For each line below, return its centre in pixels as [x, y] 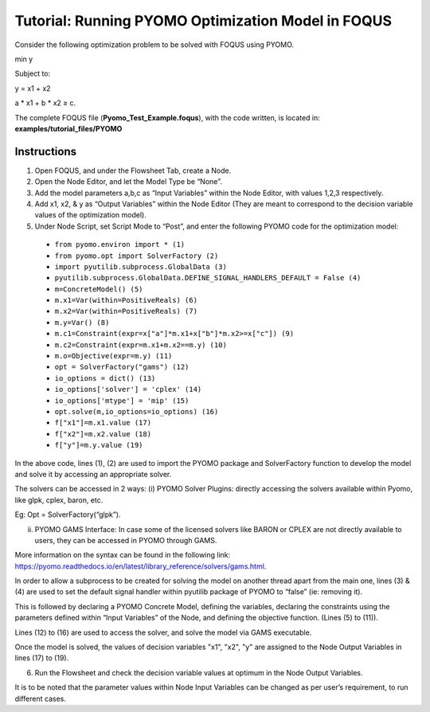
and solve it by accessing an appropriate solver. [93, 474]
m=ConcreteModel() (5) [99, 289]
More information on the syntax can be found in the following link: [123, 555]
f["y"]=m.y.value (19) [99, 445]
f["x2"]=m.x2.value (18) [103, 434]
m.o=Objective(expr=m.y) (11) [113, 356]
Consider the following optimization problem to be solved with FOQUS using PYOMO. [154, 45]
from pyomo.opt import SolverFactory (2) [137, 256]
